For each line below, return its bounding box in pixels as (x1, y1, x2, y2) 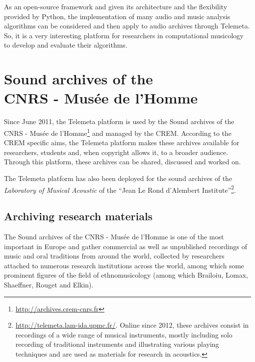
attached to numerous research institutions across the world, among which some (4, 260, 244, 270)
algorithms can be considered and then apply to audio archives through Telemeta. (4, 21, 250, 31)
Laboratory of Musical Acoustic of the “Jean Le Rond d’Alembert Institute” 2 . (4, 183, 236, 195)
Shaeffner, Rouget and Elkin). (4, 279, 94, 289)
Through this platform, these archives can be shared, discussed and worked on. (4, 156, 241, 167)
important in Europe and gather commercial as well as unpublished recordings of (4, 241, 247, 251)
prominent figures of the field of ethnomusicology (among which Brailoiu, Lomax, (4, 270, 248, 280)
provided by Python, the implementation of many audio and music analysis (4, 11, 230, 21)
